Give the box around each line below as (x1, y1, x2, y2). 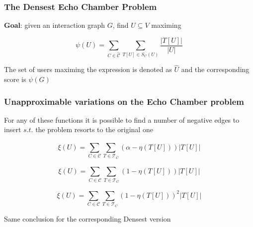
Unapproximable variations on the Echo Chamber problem (4, 95, 245, 107)
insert (4, 124, 21, 135)
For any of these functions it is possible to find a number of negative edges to (4, 114, 240, 125)
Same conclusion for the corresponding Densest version (4, 213, 171, 224)
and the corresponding (181, 64, 250, 75)
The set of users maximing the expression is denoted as (4, 64, 172, 75)
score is (4, 74, 26, 84)
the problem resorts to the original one (35, 124, 153, 135)
